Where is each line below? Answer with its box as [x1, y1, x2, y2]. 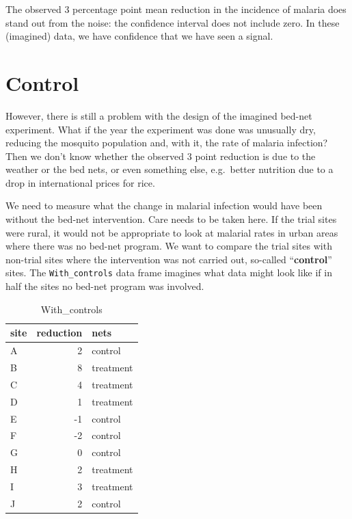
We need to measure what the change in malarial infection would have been [5, 198, 323, 213]
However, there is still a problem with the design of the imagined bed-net [5, 108, 312, 122]
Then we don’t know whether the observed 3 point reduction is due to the [5, 148, 316, 163]
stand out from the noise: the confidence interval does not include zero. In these [5, 15, 340, 29]
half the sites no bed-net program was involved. [5, 279, 204, 293]
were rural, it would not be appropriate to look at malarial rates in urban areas [5, 225, 338, 239]
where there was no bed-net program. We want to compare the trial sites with [5, 239, 332, 253]
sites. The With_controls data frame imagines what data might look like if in [5, 265, 332, 280]
